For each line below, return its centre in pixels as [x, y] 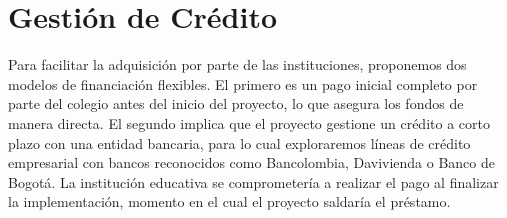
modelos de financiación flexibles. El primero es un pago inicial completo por [243, 83]
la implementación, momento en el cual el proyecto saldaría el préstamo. [229, 201]
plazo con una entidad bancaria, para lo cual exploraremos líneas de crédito [239, 142]
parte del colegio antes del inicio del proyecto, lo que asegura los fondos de [236, 103]
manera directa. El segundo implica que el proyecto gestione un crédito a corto [249, 122]
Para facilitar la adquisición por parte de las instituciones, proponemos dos [237, 64]
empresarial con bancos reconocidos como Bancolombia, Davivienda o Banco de [252, 162]
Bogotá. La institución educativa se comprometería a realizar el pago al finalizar [253, 181]
